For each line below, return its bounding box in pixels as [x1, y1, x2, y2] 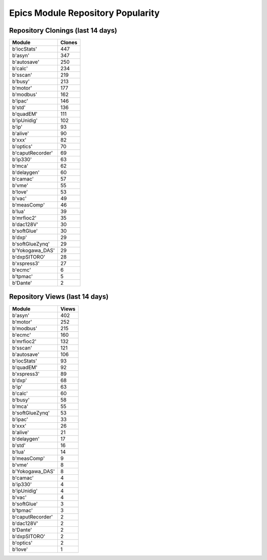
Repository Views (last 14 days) [9, 293, 109, 301]
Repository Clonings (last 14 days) [9, 26, 117, 35]
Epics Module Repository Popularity [9, 7, 160, 18]
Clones [60, 39, 78, 46]
